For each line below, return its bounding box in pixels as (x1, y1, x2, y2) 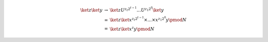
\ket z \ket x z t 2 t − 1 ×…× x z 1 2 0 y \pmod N (109, 16, 187, 23)
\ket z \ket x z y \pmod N (109, 25, 155, 32)
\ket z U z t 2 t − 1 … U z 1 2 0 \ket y (109, 5, 164, 13)
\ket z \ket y (80, 7, 103, 13)
